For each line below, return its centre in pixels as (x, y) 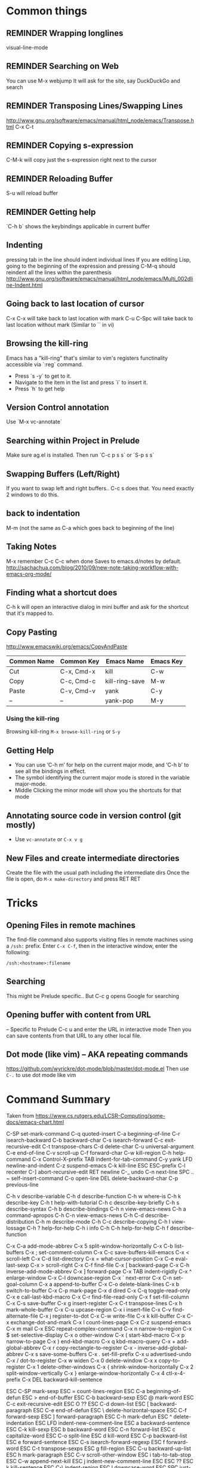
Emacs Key (167, 662)
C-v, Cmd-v (78, 691)
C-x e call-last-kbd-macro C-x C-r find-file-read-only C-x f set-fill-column (98, 1297)
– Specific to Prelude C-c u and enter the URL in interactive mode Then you (99, 1029)
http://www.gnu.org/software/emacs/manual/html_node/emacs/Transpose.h (100, 120)
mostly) (21, 825)
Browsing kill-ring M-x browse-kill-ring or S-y (63, 732)
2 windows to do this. (33, 495)
